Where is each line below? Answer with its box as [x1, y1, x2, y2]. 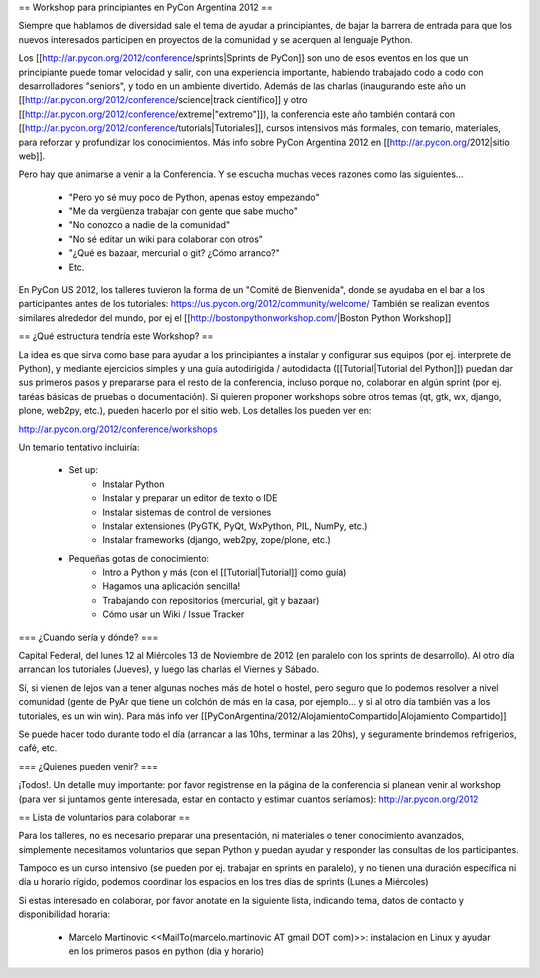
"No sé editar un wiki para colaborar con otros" [68, 233, 264, 245]
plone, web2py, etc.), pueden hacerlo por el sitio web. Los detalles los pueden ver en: [18, 405, 372, 417]
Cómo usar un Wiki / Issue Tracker [102, 608, 245, 620]
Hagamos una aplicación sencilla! [102, 580, 241, 592]
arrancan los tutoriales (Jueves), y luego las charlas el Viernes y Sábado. [18, 663, 320, 675]
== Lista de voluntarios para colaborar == [18, 811, 191, 823]
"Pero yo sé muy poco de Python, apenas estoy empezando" [68, 191, 320, 203]
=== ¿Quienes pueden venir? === [18, 760, 159, 772]
